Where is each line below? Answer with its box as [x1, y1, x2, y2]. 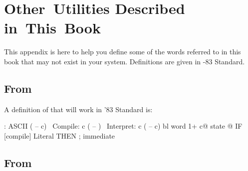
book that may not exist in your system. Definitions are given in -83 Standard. [4, 56, 245, 66]
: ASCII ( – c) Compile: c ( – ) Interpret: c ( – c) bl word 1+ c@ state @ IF [4, 121, 243, 131]
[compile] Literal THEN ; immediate [4, 130, 115, 141]
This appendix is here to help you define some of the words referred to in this [4, 46, 241, 57]
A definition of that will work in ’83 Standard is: [4, 104, 153, 114]
